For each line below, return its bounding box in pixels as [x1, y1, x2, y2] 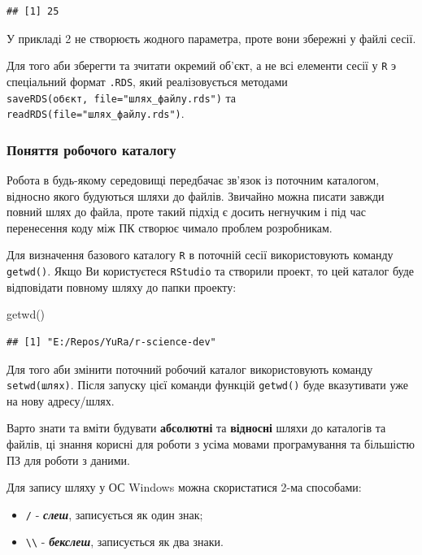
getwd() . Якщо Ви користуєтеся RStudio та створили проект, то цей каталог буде [7, 262, 415, 280]
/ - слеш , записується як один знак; [25, 505, 203, 522]
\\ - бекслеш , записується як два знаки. [25, 533, 224, 550]
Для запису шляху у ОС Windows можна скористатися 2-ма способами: [7, 479, 362, 496]
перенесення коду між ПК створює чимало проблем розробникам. [7, 219, 333, 236]
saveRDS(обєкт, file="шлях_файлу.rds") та [7, 89, 237, 106]
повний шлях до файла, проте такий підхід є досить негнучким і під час [7, 203, 366, 220]
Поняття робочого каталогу [7, 139, 176, 159]
